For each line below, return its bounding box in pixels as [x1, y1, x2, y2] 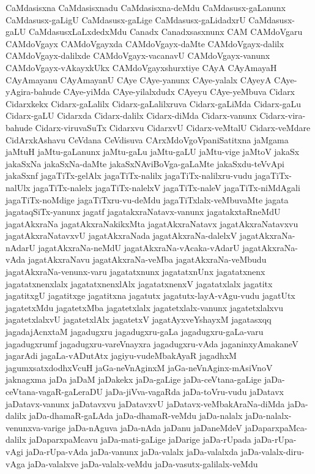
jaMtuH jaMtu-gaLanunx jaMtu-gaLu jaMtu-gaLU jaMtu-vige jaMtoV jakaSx [6, 145, 300, 158]
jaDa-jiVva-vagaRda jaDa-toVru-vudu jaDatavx [105, 385, 284, 397]
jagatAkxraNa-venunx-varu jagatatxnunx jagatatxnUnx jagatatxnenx [6, 265, 265, 278]
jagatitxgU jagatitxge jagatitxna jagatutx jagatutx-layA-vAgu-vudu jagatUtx [6, 289, 295, 302]
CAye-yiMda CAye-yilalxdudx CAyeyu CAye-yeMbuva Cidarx [63, 85, 295, 98]
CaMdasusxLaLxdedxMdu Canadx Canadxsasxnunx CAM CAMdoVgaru [28, 25, 303, 38]
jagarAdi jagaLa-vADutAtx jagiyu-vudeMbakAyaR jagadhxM [6, 349, 237, 362]
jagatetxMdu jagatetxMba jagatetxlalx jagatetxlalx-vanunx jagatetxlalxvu [6, 301, 283, 314]
